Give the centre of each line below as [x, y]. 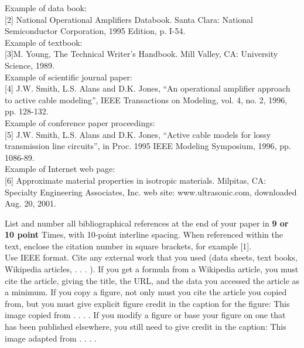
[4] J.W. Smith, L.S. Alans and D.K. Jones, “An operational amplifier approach [148, 88]
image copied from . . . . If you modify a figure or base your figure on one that [145, 315]
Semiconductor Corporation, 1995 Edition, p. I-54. [95, 31]
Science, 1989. [30, 65]
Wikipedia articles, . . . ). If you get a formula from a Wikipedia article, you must [152, 269]
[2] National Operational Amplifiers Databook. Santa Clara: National [129, 19]
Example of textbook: [44, 42]
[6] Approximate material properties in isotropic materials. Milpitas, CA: [136, 180]
